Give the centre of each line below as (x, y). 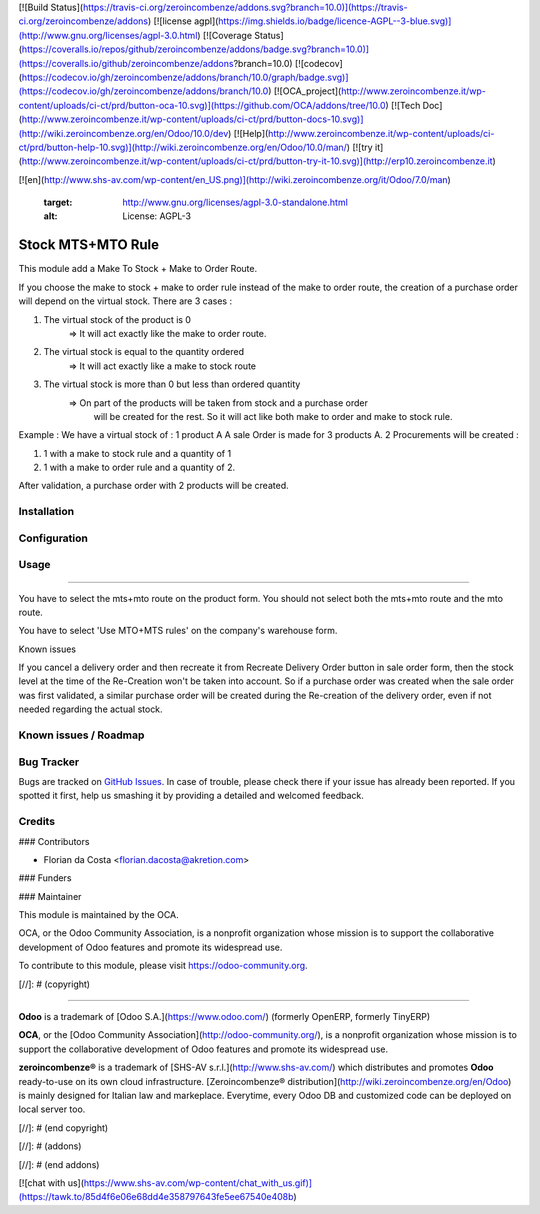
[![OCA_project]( (307, 91)
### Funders (45, 878)
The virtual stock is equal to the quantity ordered (144, 352)
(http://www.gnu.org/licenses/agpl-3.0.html (108, 35)
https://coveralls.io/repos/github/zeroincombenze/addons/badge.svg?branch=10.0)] (195, 49)
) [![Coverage (224, 35)
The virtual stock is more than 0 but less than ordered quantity (172, 384)
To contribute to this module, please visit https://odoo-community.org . (163, 966)
